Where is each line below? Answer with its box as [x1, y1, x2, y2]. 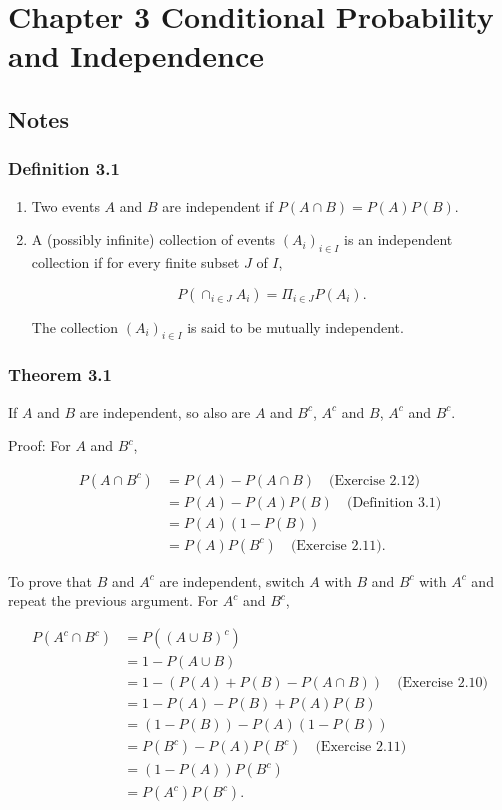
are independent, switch [159, 570, 305, 591]
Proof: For [8, 435, 71, 456]
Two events [31, 195, 100, 216]
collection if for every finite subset [31, 251, 240, 272]
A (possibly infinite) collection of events [31, 229, 276, 250]
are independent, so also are [79, 401, 251, 422]
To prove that [8, 570, 93, 591]
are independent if [162, 195, 274, 216]
